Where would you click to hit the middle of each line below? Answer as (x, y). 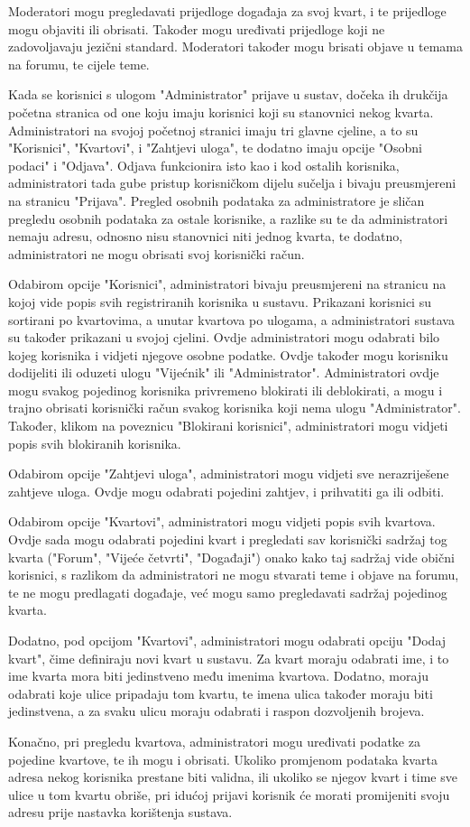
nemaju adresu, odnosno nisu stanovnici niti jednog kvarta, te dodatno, (206, 236)
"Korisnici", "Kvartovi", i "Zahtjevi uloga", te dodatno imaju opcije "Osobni (215, 148)
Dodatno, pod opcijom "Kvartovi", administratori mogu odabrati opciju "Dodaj (227, 640)
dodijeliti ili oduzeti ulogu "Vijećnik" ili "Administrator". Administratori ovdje (224, 372)
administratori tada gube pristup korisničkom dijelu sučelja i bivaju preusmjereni (232, 183)
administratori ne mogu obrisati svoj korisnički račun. (157, 253)
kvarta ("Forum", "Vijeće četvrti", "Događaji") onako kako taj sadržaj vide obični (231, 557)
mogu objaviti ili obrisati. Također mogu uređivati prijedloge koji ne (197, 28)
